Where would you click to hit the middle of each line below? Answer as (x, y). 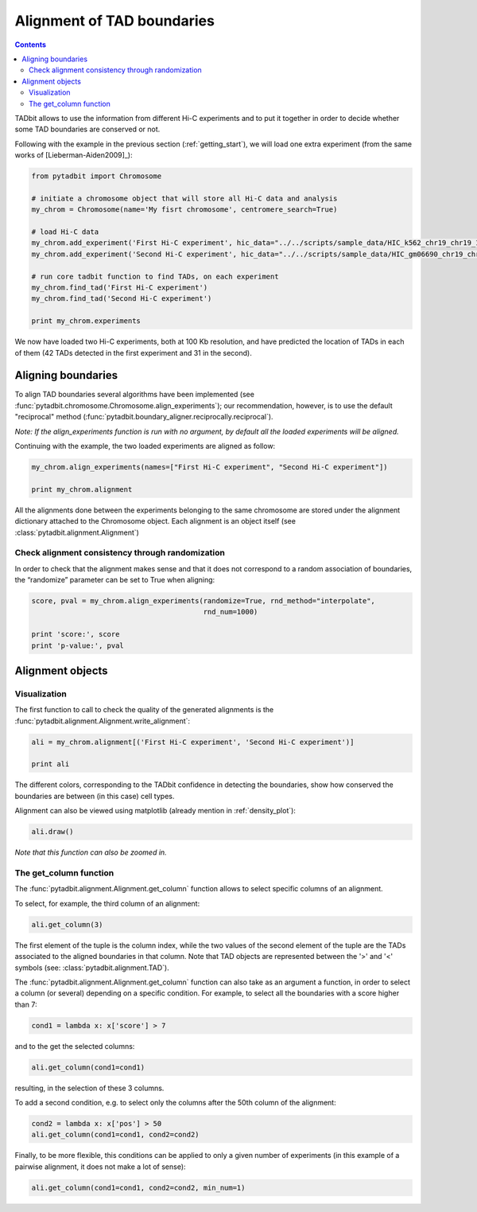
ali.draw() (52, 832)
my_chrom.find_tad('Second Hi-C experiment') (122, 299)
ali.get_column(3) (67, 924)
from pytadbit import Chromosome (97, 176)
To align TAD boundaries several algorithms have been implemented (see (134, 395)
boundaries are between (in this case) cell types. (95, 796)
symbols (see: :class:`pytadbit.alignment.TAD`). (92, 968)
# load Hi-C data (65, 232)
